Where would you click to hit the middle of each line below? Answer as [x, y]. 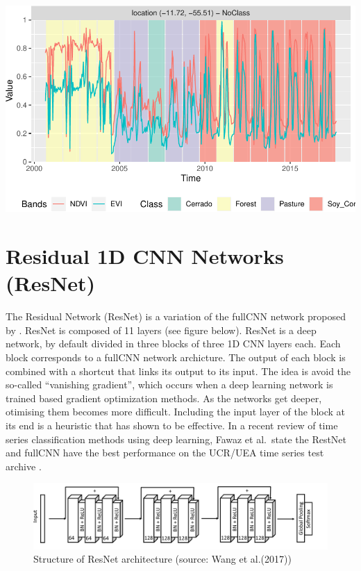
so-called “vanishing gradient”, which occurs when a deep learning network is [169, 384]
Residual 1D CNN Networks [145, 256]
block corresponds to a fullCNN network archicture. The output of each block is [176, 357]
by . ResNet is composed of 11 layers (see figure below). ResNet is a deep [161, 330]
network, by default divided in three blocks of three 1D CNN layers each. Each [173, 344]
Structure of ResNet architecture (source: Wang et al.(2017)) [162, 559]
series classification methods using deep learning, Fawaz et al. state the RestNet [176, 439]
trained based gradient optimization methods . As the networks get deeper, [164, 398]
